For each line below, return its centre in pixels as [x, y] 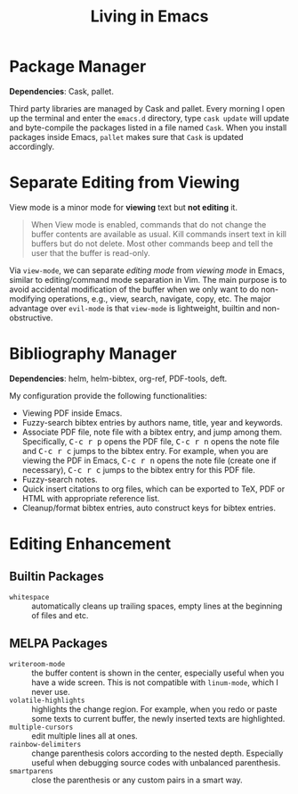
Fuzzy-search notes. [60, 479]
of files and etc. [60, 615]
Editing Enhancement [90, 544]
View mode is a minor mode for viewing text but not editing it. [124, 207]
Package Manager [78, 66]
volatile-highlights [48, 700]
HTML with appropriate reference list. [91, 498]
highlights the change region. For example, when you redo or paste [154, 709]
